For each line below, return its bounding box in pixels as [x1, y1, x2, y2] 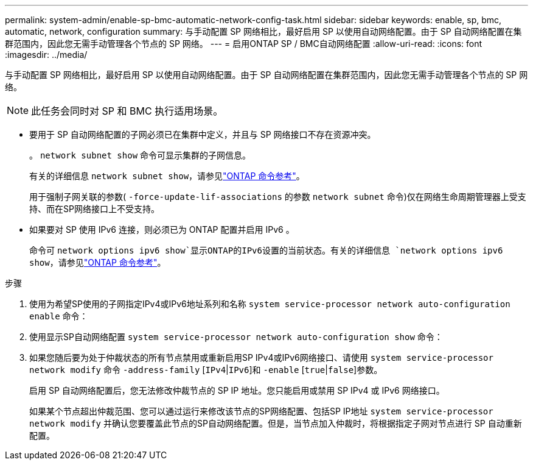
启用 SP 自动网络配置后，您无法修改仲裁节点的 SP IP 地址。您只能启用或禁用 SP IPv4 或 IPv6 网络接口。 [29, 385, 445, 396]
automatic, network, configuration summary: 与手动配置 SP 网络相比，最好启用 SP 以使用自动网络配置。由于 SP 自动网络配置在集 [5, 26, 522, 37]
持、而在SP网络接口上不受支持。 [29, 204, 159, 214]
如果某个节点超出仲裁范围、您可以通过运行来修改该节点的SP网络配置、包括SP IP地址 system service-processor [29, 406, 493, 416]
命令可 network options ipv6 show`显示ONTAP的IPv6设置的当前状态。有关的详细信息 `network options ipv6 [29, 245, 503, 255]
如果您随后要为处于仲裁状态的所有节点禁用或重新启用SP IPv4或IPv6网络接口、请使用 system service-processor [29, 352, 493, 363]
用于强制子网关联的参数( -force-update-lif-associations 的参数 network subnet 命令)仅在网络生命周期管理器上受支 [29, 191, 526, 202]
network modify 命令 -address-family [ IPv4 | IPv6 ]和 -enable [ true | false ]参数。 [29, 364, 383, 375]
